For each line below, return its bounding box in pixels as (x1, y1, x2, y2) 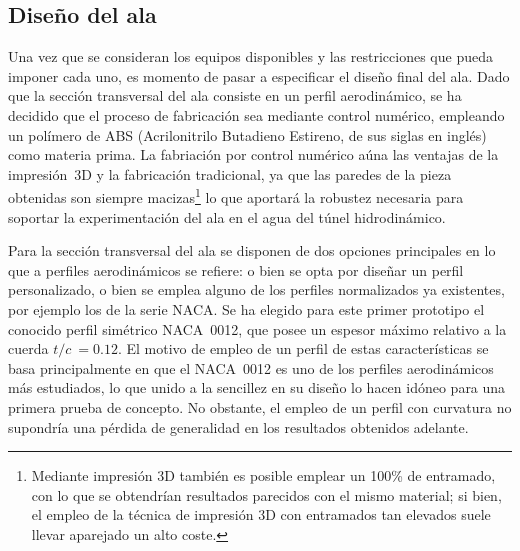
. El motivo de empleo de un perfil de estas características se (117, 338, 489, 359)
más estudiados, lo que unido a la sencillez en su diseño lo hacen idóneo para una (8, 377, 506, 398)
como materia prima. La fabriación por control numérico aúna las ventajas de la (8, 144, 499, 165)
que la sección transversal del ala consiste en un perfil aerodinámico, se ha (8, 85, 462, 106)
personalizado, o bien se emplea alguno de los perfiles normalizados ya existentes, (8, 279, 505, 300)
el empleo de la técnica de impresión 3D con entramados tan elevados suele (31, 504, 491, 525)
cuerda (8, 338, 49, 359)
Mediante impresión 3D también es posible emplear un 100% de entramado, (31, 465, 496, 486)
